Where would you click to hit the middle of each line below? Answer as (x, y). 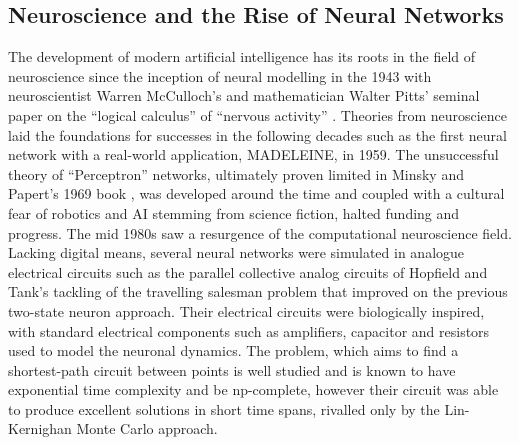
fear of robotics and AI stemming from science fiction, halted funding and (234, 212)
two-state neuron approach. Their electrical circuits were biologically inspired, (246, 310)
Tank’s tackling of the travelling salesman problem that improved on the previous (258, 291)
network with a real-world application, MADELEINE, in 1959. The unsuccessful (253, 154)
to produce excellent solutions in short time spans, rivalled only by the (224, 408)
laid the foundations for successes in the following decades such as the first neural (257, 134)
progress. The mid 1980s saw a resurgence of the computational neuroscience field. (260, 232)
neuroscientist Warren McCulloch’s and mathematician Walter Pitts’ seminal (244, 95)
